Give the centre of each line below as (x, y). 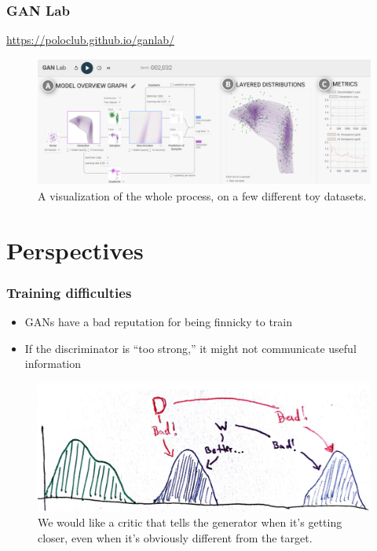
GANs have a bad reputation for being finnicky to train (159, 322)
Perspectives (75, 250)
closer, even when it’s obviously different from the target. (175, 537)
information (53, 364)
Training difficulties (69, 292)
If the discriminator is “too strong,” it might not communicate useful (190, 348)
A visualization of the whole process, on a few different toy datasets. (202, 196)
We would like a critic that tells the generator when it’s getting (190, 522)
